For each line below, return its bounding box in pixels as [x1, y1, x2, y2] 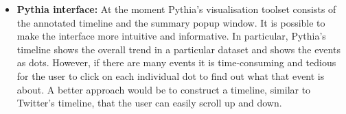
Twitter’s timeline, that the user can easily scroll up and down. [16, 96, 282, 110]
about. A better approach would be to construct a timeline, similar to [16, 82, 311, 96]
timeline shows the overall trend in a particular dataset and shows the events [16, 42, 341, 56]
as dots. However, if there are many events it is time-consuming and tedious [16, 55, 336, 70]
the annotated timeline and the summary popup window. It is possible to [16, 15, 325, 29]
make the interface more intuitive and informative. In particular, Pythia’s [16, 29, 326, 43]
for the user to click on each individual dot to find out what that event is [16, 68, 325, 83]
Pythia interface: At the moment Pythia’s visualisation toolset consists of [16, 2, 336, 16]
